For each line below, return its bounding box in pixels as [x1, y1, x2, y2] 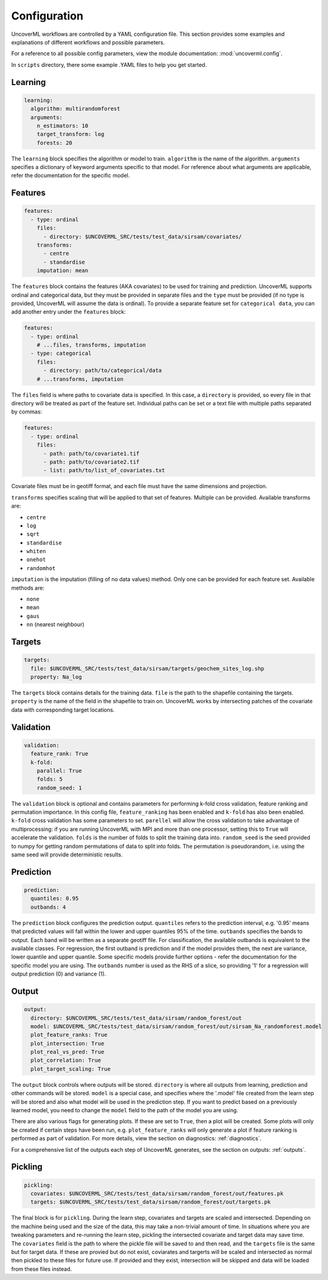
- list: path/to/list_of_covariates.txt [43, 467, 165, 474]
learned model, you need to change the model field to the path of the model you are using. [11, 1107, 239, 1114]
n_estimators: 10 [36, 122, 89, 129]
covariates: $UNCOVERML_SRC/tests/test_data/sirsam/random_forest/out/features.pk [30, 1190, 284, 1197]
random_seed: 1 [36, 784, 82, 791]
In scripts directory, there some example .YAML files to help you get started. [11, 61, 207, 68]
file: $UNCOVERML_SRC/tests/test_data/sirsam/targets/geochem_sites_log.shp [30, 665, 264, 672]
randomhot [26, 565, 56, 571]
